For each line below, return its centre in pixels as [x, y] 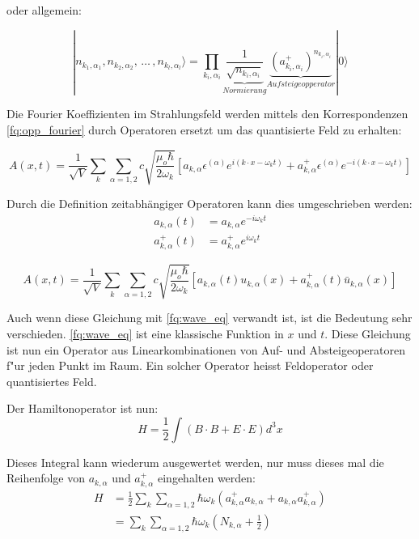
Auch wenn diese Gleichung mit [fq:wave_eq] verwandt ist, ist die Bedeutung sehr [209, 318]
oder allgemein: [44, 10]
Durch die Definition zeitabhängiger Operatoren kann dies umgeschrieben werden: [209, 204]
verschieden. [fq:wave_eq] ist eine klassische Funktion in [145, 333]
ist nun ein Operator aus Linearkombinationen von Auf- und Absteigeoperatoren [206, 349]
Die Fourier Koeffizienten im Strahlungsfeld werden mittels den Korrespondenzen [207, 114]
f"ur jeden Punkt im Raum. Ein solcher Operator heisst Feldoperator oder [190, 365]
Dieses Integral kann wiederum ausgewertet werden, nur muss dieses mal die [195, 462]
